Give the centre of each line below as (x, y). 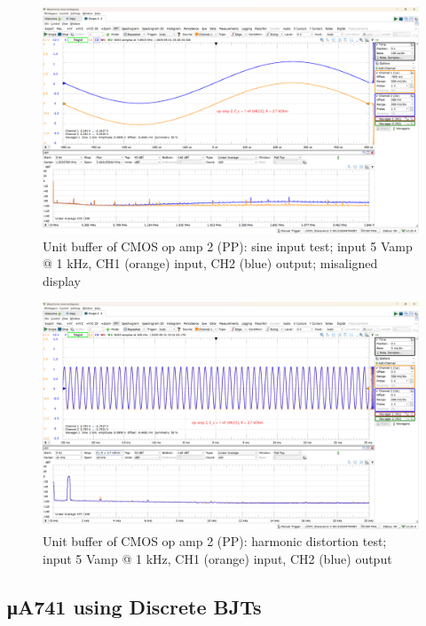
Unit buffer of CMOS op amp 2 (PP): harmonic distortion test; (215, 541)
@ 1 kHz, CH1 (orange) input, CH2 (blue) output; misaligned (210, 263)
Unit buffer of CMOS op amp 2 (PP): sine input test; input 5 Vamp (228, 246)
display (62, 280)
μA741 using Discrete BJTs (134, 606)
